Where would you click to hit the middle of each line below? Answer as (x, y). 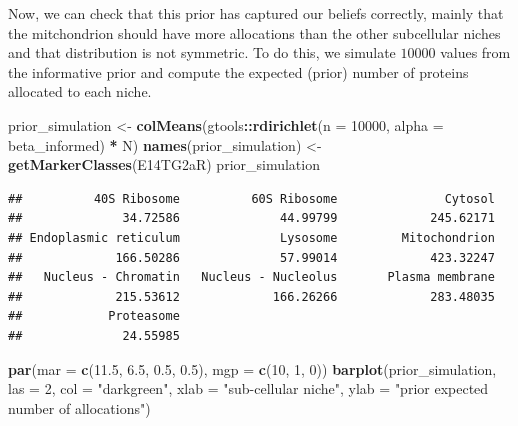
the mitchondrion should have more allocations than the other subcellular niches (254, 32)
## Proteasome (94, 316)
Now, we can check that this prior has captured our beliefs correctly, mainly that (256, 13)
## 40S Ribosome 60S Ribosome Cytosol (251, 198)
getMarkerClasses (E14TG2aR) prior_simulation (164, 164)
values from (475, 52)
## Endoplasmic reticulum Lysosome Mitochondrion (251, 237)
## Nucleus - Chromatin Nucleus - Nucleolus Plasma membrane (251, 277)
